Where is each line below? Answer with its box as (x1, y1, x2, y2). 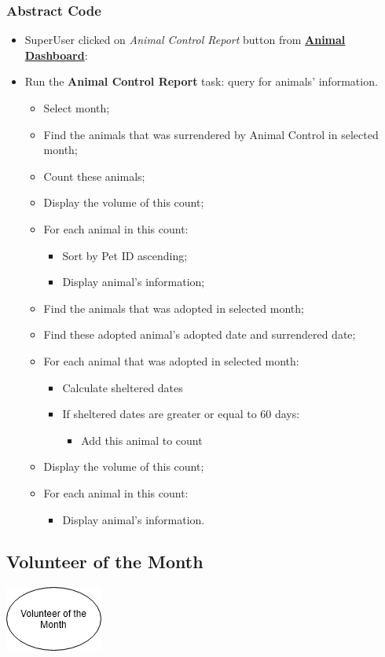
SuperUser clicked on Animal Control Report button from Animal (24, 31, 346, 48)
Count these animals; (43, 167, 145, 184)
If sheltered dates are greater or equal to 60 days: (62, 406, 300, 422)
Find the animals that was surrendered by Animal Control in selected (43, 126, 379, 142)
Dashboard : (24, 46, 88, 63)
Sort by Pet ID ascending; (62, 247, 188, 263)
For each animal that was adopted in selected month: (43, 352, 299, 369)
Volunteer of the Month (6, 549, 203, 574)
